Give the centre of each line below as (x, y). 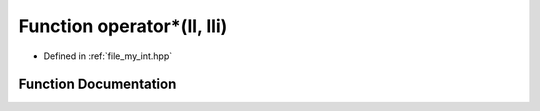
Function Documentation (97, 84)
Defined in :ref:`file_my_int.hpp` (108, 56)
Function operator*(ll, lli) (123, 26)
